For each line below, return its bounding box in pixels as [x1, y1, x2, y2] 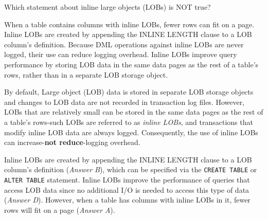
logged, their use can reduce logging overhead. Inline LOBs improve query [4, 49, 237, 60]
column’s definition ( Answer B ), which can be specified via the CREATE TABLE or [4, 164, 257, 175]
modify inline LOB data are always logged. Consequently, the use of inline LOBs [4, 126, 258, 137]
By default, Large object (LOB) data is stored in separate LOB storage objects [4, 86, 254, 97]
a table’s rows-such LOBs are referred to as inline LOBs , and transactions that [4, 116, 253, 127]
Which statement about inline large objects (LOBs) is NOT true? [4, 2, 211, 12]
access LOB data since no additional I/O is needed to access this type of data [4, 184, 249, 195]
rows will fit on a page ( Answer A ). [4, 204, 115, 215]
